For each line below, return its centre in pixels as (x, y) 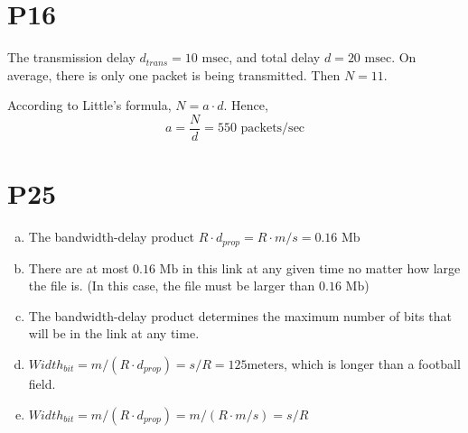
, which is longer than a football (372, 363)
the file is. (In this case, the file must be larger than (172, 286)
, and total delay (275, 57)
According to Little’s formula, (89, 105)
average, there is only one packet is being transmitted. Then (174, 74)
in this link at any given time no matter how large (321, 267)
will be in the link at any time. (114, 333)
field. (42, 383)
